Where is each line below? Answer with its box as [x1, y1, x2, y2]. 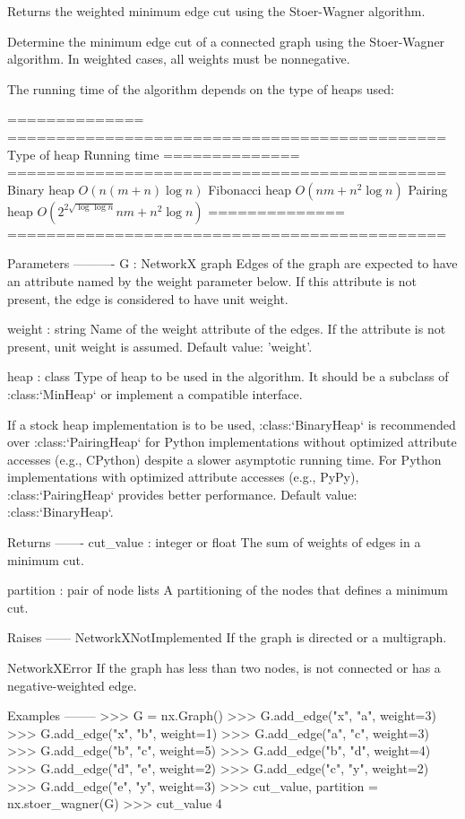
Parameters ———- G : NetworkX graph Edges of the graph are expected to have [7, 254, 458, 273]
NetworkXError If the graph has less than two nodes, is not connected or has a [7, 658, 441, 677]
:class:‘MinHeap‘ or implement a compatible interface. [7, 384, 303, 403]
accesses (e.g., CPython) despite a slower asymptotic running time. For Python [7, 449, 442, 468]
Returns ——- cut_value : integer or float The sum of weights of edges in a [7, 533, 421, 552]
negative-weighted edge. [7, 675, 137, 694]
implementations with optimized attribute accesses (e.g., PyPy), [7, 467, 359, 486]
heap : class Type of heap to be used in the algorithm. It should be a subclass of [7, 367, 449, 386]
